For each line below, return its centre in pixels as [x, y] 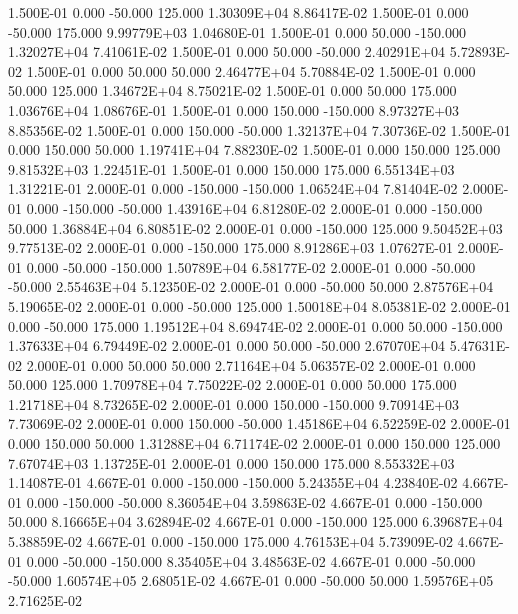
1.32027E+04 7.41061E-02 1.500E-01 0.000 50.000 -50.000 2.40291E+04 [227, 51]
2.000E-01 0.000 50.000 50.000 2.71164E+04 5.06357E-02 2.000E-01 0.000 [251, 364]
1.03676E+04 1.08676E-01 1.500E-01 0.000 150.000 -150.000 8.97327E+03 [234, 109]
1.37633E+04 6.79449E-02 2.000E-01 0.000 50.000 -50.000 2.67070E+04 [227, 345]
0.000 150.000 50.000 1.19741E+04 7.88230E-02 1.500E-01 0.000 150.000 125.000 [254, 149]
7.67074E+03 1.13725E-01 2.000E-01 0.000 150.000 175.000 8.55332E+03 [231, 462]
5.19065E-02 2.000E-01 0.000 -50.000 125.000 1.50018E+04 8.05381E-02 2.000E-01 [259, 305]
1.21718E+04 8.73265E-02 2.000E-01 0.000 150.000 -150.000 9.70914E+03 [234, 403]
